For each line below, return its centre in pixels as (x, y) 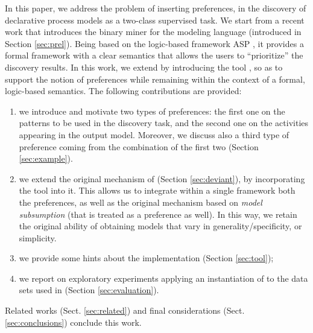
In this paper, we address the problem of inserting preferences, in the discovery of (156, 8)
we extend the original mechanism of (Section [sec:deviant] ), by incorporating (162, 178)
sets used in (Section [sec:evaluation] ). (89, 290)
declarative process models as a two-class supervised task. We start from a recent (155, 20)
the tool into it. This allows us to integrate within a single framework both (157, 190)
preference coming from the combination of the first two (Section (139, 146)
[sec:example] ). (46, 158)
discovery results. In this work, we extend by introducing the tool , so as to (144, 67)
